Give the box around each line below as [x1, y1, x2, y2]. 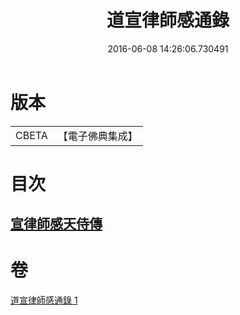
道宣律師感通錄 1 [10, 294, 78, 306]
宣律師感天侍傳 [10, 216, 103, 233]
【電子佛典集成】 [57, 129, 138, 143]
